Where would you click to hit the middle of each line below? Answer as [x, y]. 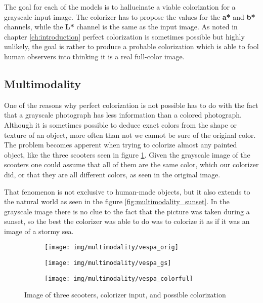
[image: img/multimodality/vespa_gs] [108, 263]
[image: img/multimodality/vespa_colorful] [119, 278]
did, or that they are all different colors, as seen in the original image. [112, 174]
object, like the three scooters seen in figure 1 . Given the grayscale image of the [127, 154]
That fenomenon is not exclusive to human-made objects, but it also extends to [127, 191]
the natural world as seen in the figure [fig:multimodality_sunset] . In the [117, 201]
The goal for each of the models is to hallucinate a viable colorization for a [120, 7]
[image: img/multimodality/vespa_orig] [112, 248]
